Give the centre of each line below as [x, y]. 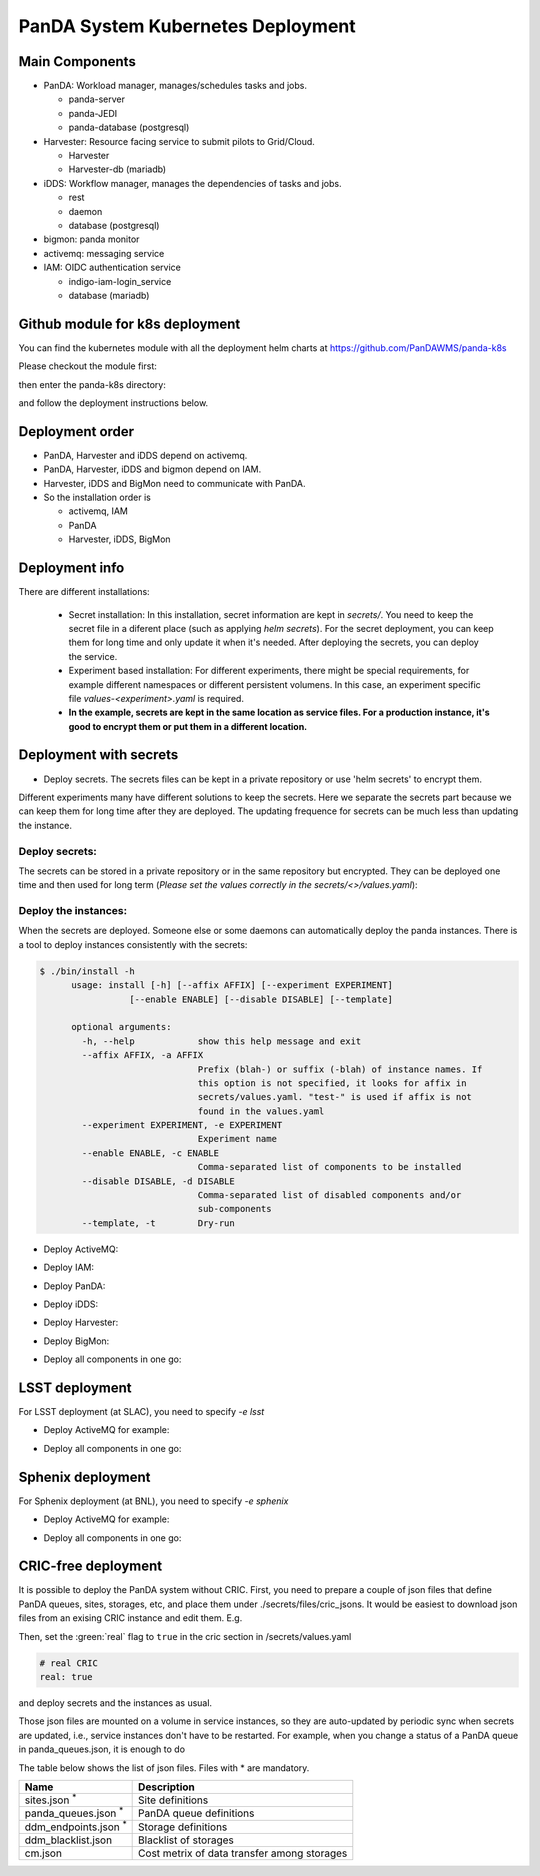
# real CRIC [69, 1663]
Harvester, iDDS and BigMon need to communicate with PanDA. [174, 483]
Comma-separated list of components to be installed [329, 1167]
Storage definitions [183, 1827]
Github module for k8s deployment [129, 323]
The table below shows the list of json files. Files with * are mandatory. [164, 1767]
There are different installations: [84, 592]
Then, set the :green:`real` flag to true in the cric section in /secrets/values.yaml [185, 1636]
